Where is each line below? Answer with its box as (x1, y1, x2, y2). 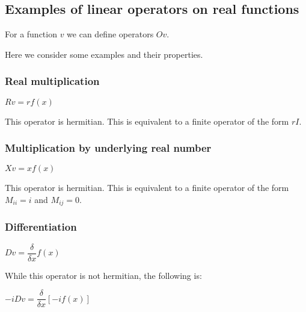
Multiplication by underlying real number (5, 140, 212, 155)
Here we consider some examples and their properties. (5, 48, 203, 60)
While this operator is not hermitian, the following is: (5, 269, 202, 281)
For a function (5, 28, 57, 40)
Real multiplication (5, 73, 100, 89)
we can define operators (67, 28, 154, 40)
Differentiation (5, 219, 77, 234)
